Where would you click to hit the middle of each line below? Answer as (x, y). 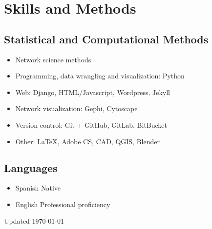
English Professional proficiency (63, 204)
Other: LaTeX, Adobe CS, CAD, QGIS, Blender (87, 141)
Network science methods (53, 59)
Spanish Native (38, 188)
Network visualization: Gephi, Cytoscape (76, 108)
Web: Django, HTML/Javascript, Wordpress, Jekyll (93, 92)
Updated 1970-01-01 (34, 220)
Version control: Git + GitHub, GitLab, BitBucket (91, 124)
